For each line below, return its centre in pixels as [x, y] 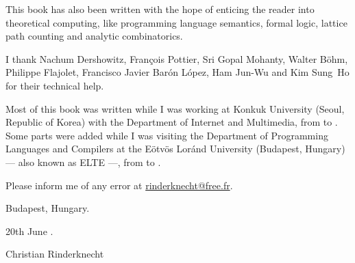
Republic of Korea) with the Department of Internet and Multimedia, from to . [172, 122]
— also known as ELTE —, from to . [83, 162]
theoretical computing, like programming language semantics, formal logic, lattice [176, 22]
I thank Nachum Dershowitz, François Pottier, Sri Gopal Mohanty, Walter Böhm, [177, 58]
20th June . [29, 231]
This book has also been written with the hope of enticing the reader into [160, 9]
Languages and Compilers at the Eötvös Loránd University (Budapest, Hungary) [175, 149]
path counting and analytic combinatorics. [94, 36]
